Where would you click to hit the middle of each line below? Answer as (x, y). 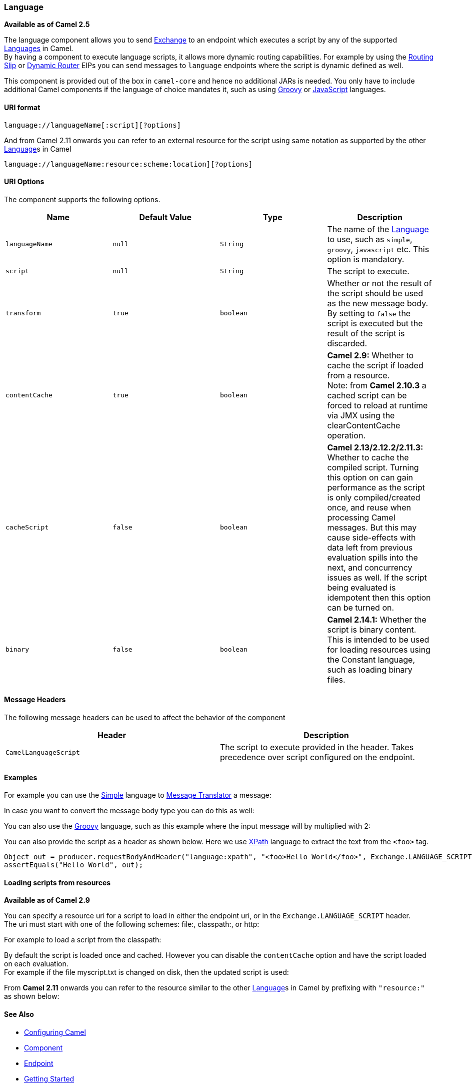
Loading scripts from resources (57, 882)
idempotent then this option (379, 597)
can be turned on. (361, 607)
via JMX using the (361, 415)
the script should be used (375, 293)
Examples (21, 777)
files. (336, 679)
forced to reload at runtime (377, 405)
